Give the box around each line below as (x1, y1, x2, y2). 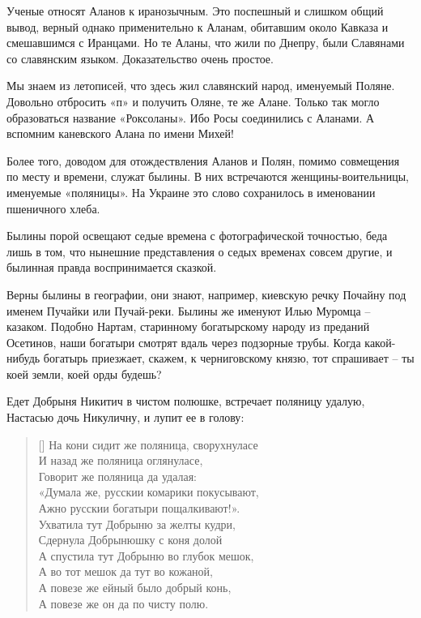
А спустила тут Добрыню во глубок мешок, (38, 547, 254, 564)
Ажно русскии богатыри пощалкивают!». (38, 500, 240, 517)
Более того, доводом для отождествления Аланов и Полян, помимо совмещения (6, 152, 400, 169)
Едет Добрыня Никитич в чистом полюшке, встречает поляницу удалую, (6, 393, 365, 410)
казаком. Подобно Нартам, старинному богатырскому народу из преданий (6, 318, 370, 335)
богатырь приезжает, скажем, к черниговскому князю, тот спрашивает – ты (43, 350, 415, 367)
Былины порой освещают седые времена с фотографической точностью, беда (6, 227, 388, 244)
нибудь (6, 350, 40, 367)
